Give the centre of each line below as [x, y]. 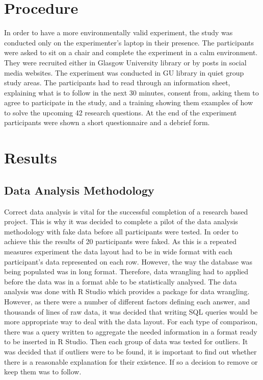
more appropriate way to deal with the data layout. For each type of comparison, [131, 322]
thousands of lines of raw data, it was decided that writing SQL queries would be [131, 311]
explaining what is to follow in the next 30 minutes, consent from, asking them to [131, 92]
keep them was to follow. [43, 372]
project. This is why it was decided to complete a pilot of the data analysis [121, 221]
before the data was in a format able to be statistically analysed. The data [121, 281]
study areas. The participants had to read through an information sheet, [117, 82]
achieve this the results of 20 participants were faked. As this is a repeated [121, 241]
